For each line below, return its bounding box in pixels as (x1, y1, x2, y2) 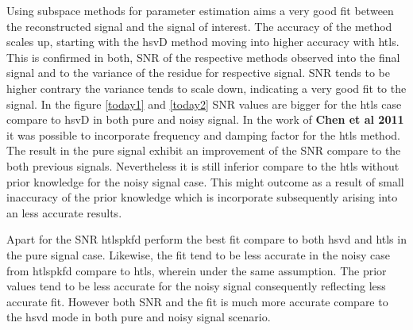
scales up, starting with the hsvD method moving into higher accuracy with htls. (6, 33, 399, 50)
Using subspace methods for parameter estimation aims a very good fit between (6, 2, 394, 18)
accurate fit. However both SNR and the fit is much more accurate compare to (6, 293, 388, 309)
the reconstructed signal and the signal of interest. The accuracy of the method (6, 17, 392, 34)
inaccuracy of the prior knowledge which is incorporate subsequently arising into (6, 189, 398, 205)
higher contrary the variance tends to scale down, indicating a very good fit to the (6, 79, 407, 96)
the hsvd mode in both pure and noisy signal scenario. (6, 309, 271, 325)
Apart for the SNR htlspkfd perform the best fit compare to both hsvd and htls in (6, 231, 407, 247)
